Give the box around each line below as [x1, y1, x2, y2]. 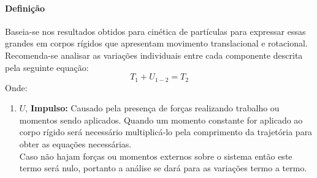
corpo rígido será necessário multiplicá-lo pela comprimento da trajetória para [19, 125, 313, 138]
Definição [5, 1, 45, 14]
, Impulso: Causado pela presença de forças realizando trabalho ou [25, 102, 280, 114]
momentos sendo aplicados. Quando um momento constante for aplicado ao [19, 113, 303, 126]
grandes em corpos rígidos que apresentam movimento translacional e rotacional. [5, 37, 308, 50]
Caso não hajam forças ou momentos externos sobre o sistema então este [19, 149, 292, 162]
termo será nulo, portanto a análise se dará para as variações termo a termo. [19, 161, 307, 174]
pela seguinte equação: [5, 61, 89, 73]
